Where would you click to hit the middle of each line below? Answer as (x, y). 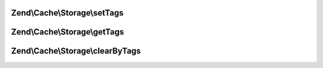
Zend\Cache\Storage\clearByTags (76, 51)
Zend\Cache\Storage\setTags (67, 13)
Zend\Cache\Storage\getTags (68, 32)
